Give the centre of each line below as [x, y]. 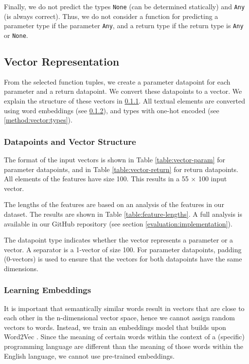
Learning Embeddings [48, 290]
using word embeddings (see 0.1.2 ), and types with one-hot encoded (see [112, 110]
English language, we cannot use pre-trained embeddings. [89, 355]
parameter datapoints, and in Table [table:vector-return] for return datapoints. [121, 169]
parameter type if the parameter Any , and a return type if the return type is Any [124, 26]
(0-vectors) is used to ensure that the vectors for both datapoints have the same [123, 259]
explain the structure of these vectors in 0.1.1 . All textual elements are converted [124, 100]
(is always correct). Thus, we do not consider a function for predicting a [111, 16]
